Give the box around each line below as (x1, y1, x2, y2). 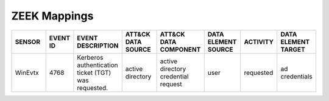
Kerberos (77, 53, 104, 61)
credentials (280, 72, 313, 80)
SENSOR (15, 37, 41, 46)
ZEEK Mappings (11, 9, 94, 23)
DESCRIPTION (77, 41, 119, 50)
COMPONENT (160, 45, 201, 54)
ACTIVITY (244, 37, 274, 46)
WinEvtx (15, 68, 39, 77)
